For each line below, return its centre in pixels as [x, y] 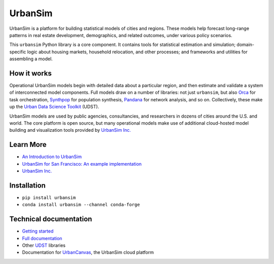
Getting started [38, 231]
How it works [30, 73]
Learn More [28, 145]
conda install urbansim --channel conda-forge [81, 205]
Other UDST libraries [44, 245]
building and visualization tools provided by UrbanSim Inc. [70, 130]
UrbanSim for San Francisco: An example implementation [82, 164]
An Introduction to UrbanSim [52, 157]
